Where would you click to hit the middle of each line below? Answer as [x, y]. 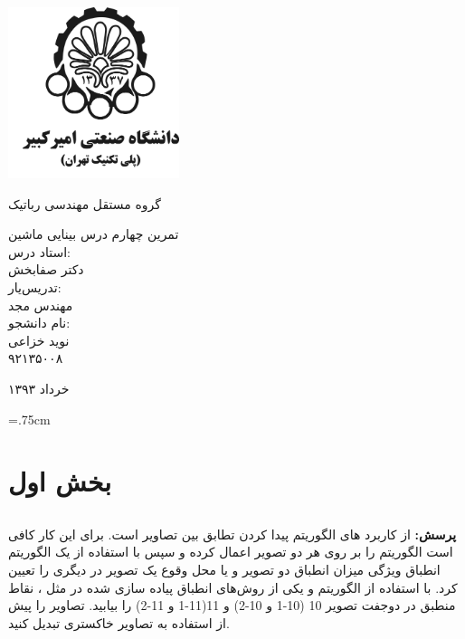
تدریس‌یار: [35, 286]
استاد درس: [39, 251]
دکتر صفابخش [46, 269]
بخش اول [60, 481]
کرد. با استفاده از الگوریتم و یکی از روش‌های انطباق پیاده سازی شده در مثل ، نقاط [233, 587]
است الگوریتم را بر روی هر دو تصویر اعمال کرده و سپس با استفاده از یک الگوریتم [231, 552]
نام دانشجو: [39, 323]
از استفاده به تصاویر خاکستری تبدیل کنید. [119, 622]
